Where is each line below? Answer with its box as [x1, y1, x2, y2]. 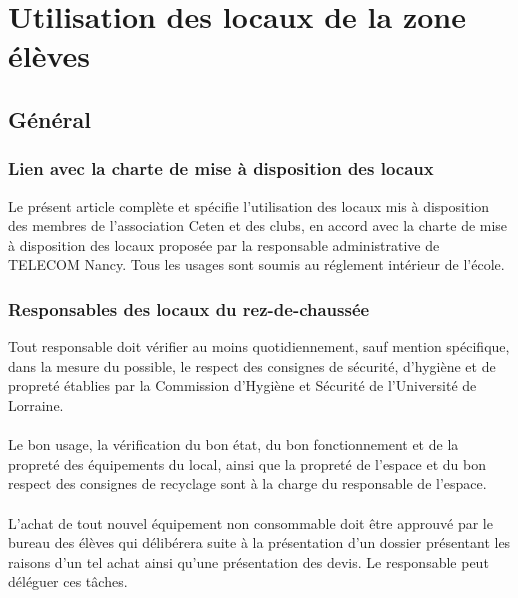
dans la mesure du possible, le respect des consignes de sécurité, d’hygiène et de [8, 355, 496, 376]
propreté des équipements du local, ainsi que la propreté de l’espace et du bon [8, 453, 487, 474]
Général [8, 103, 91, 134]
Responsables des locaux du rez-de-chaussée [8, 296, 370, 321]
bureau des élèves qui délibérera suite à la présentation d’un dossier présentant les [8, 532, 511, 553]
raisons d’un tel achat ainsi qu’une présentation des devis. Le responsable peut [8, 551, 489, 572]
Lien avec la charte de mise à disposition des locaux [8, 156, 434, 181]
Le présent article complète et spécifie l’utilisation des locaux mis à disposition [8, 195, 490, 216]
